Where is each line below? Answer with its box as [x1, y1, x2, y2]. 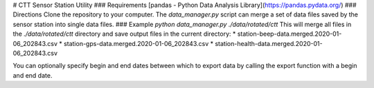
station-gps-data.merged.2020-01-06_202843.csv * [63, 39, 214, 47]
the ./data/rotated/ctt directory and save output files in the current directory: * [12, 30, 236, 38]
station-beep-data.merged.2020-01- [237, 30, 342, 38]
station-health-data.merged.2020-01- [215, 39, 323, 47]
